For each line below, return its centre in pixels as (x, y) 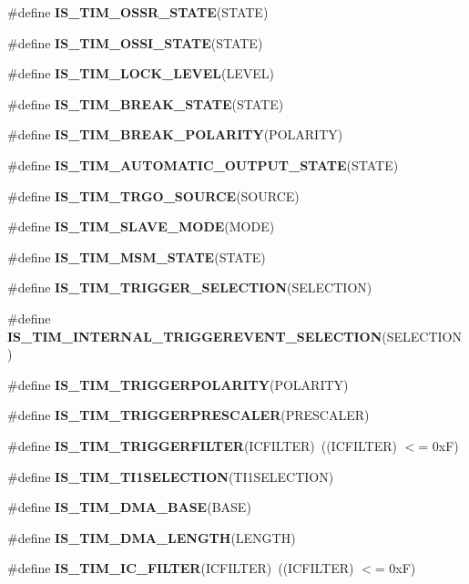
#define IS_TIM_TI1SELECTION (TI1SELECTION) (171, 476)
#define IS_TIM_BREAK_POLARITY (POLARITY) (175, 134)
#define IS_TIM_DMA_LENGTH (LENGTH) (152, 537)
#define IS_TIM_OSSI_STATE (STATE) (135, 42)
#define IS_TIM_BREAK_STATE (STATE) (146, 103)
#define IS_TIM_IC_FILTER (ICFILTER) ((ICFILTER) (181, 568)
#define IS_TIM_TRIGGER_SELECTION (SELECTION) (190, 287)
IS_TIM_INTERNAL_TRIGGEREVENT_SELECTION (195, 336)
